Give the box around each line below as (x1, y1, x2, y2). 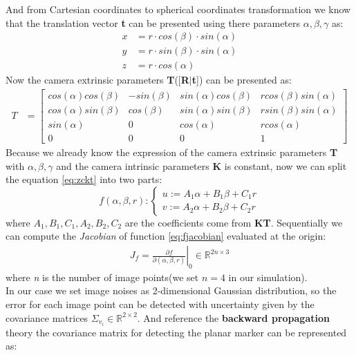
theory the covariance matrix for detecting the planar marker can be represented (6, 325, 347, 339)
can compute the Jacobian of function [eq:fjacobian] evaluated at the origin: (6, 229, 326, 243)
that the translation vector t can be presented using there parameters (6, 15, 301, 30)
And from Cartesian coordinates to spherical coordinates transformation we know (6, 2, 351, 16)
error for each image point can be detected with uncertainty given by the (6, 297, 315, 311)
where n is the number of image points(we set (6, 269, 199, 284)
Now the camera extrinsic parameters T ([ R (6, 73, 189, 87)
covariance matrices (6, 310, 88, 325)
